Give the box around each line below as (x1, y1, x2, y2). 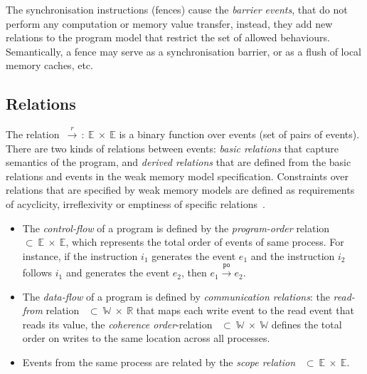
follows (22, 265, 53, 280)
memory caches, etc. (6, 58, 93, 73)
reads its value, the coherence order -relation (22, 316, 213, 331)
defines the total (271, 316, 342, 331)
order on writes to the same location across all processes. (22, 331, 270, 346)
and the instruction (250, 248, 335, 263)
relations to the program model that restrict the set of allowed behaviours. (6, 30, 330, 45)
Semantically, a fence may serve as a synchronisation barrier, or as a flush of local (6, 43, 362, 58)
